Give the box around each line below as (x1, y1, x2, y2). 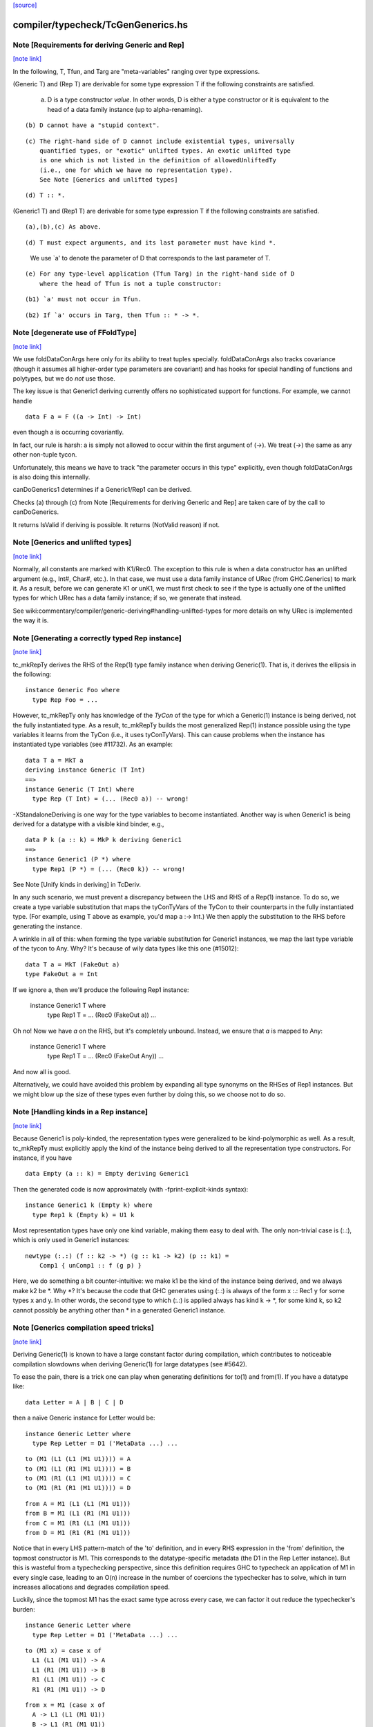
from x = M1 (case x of (25, 1701, 106, 1709)
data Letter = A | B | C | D (25, 1398, 124, 1406)
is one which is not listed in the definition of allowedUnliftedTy (39, 156, 276, 164)
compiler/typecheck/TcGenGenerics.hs (12, 19, 188, 30)
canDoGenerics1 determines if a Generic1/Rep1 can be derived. (12, 486, 192, 494)
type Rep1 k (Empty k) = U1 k (32, 1211, 135, 1219)
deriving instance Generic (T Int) (25, 766, 146, 774)
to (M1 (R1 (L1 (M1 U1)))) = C (25, 1475, 131, 1482)
